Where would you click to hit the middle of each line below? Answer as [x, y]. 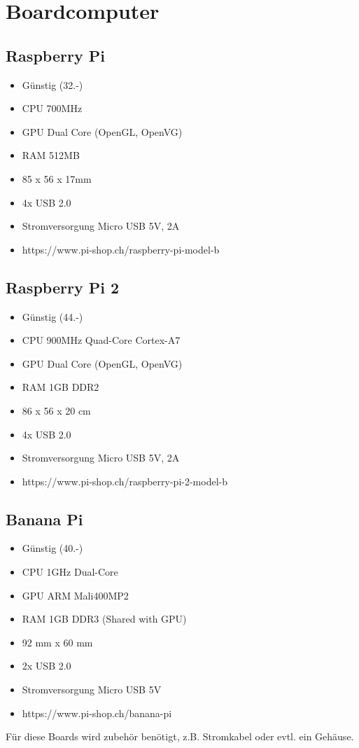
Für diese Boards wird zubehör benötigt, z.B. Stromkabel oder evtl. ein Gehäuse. [180, 736]
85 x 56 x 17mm [57, 178]
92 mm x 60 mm [57, 642]
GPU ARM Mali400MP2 [75, 595]
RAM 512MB [51, 155]
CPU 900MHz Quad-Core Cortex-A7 [101, 340]
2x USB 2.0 [47, 666]
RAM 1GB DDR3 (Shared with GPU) [104, 619]
